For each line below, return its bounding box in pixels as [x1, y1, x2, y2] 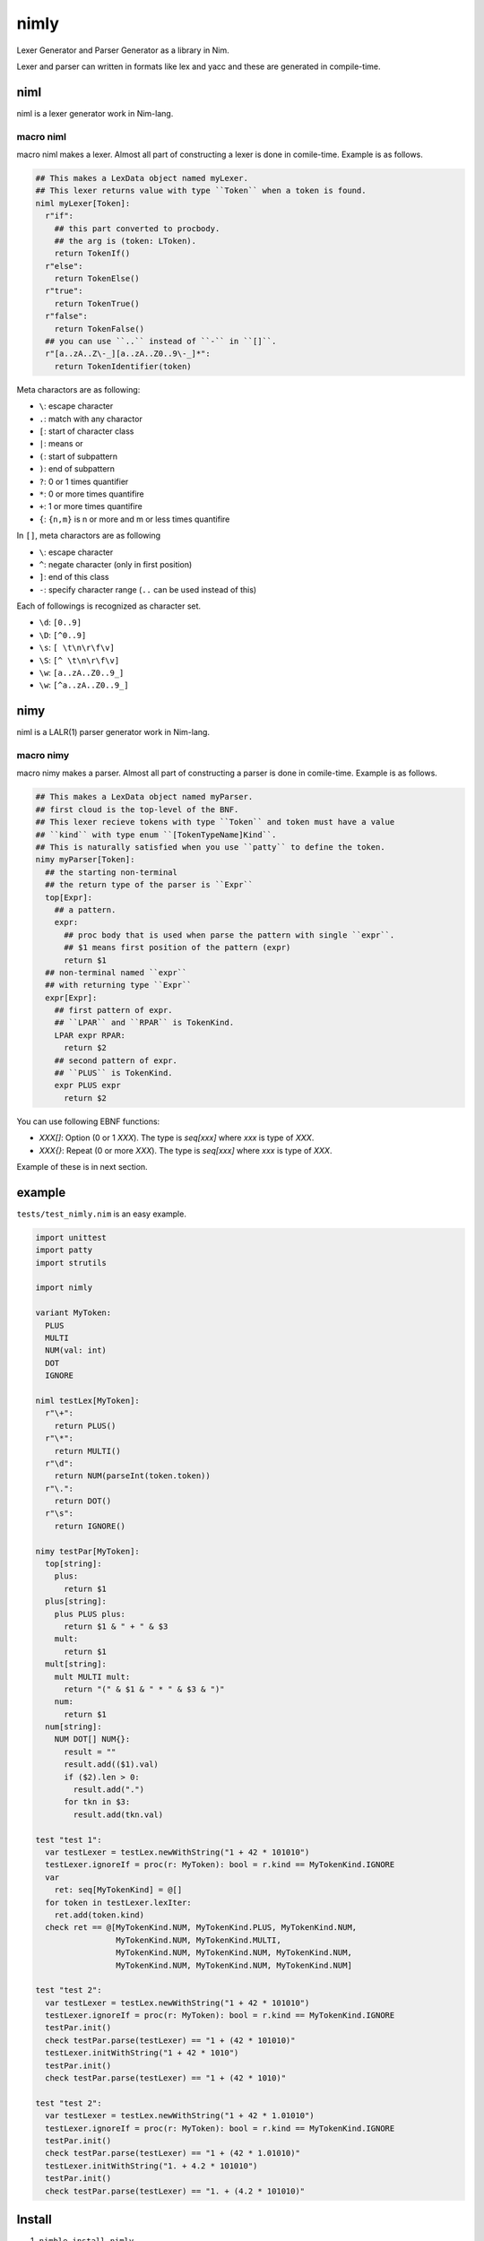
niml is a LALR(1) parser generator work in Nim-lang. [16, 727, 211, 738]
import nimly [35, 1283, 93, 1293]
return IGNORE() [54, 1520, 125, 1531]
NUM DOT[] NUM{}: [54, 1735, 131, 1744]
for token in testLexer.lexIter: [45, 1897, 192, 1908]
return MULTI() [54, 1446, 121, 1456]
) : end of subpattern [39, 463, 116, 474]
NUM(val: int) [45, 1345, 108, 1355]
